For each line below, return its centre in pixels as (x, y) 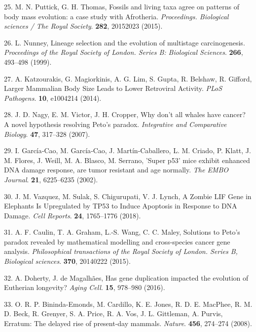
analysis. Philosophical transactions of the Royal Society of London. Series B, (121, 251)
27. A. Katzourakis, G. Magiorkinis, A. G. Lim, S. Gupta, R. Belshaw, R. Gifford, (128, 78)
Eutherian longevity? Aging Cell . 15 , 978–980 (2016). (85, 287)
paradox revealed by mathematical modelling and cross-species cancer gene (117, 241)
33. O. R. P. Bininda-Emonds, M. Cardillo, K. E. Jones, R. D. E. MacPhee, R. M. (128, 304)
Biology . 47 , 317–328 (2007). (47, 134)
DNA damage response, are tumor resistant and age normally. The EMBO (116, 170)
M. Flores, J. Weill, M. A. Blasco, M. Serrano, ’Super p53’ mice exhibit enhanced (127, 160)
